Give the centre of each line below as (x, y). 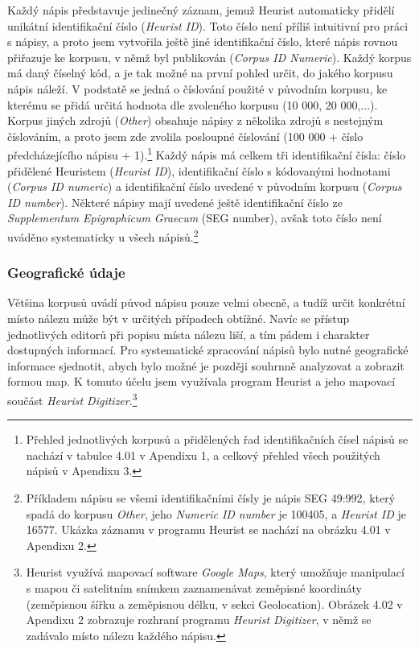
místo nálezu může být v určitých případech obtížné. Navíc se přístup (179, 318)
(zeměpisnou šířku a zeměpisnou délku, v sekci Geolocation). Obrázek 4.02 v (214, 604)
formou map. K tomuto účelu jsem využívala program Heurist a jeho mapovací (201, 381)
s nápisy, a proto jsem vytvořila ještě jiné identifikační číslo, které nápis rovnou (203, 41)
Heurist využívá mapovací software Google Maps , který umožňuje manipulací (215, 572)
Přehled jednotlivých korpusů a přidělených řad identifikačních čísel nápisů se (217, 439)
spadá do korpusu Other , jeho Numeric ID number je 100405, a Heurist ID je (216, 513)
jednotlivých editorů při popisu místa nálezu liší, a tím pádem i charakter (189, 334)
